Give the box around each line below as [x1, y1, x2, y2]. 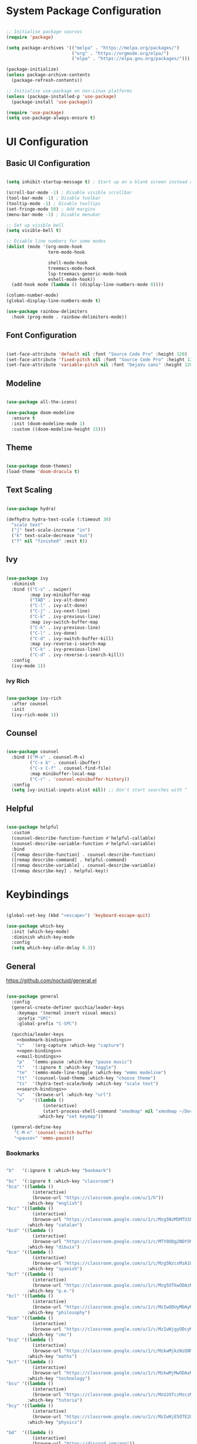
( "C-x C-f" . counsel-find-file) [29, 765, 111, 771]
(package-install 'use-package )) [11, 99, 93, 105]
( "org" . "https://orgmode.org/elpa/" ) [71, 50, 169, 57]
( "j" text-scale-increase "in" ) [11, 527, 91, 534]
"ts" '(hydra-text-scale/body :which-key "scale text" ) [16, 1081, 159, 1087]
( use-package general [6, 993, 59, 999]
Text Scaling [6, 485, 53, 495]
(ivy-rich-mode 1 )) [11, 711, 59, 718]
